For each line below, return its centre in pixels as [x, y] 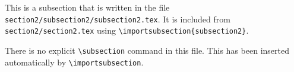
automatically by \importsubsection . [74, 62]
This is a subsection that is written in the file [87, 7]
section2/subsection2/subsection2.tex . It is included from [118, 19]
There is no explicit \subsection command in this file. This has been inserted [147, 50]
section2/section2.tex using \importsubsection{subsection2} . [127, 30]
